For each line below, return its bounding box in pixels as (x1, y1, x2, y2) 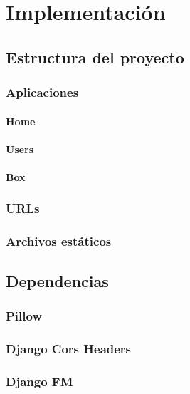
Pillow (6, 306, 42, 324)
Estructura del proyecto (6, 46, 184, 68)
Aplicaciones (6, 83, 79, 101)
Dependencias (6, 269, 109, 291)
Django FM (6, 372, 73, 390)
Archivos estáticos (6, 232, 112, 250)
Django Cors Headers (6, 339, 132, 357)
